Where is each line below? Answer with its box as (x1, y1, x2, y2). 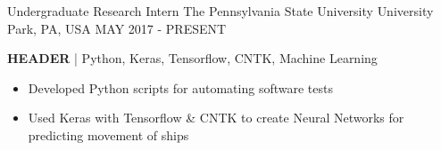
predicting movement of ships (28, 125, 189, 144)
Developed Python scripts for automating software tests (28, 78, 333, 97)
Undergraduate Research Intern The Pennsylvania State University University (7, 2, 434, 20)
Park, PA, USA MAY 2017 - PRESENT (7, 19, 227, 37)
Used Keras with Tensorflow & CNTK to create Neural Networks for (28, 108, 404, 127)
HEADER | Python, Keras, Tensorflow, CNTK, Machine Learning (7, 49, 378, 67)
